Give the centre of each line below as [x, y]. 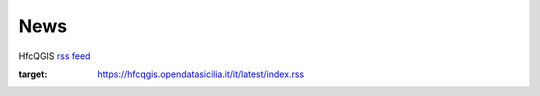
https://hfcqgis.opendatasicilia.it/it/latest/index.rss [201, 74]
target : [33, 74]
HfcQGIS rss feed [54, 56]
